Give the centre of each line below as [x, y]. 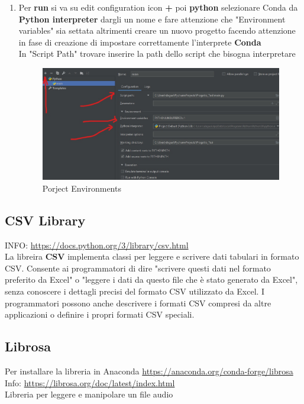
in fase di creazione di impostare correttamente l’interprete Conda [140, 42]
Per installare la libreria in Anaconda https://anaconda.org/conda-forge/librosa [149, 371]
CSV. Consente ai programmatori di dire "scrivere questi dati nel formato [138, 268]
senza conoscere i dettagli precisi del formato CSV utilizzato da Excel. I [135, 291]
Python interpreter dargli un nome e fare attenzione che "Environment [152, 19]
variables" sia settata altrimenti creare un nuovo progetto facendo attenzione [157, 30]
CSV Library [45, 220]
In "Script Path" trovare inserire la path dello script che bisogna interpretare [157, 54]
